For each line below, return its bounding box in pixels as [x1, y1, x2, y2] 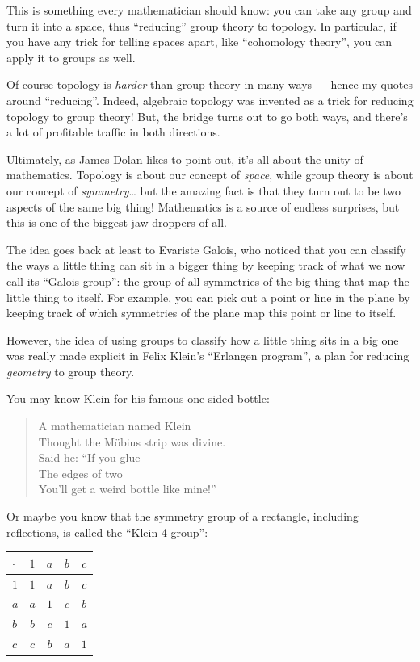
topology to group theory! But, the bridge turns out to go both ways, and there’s [6, 107, 408, 124]
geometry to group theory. [6, 362, 135, 379]
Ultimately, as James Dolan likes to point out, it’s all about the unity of [6, 150, 363, 167]
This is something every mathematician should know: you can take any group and [6, 2, 412, 18]
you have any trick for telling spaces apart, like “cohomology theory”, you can [6, 33, 393, 50]
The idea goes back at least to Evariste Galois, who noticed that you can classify [6, 241, 406, 258]
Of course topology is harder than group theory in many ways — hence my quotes [6, 76, 413, 93]
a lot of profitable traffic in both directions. [6, 124, 220, 140]
